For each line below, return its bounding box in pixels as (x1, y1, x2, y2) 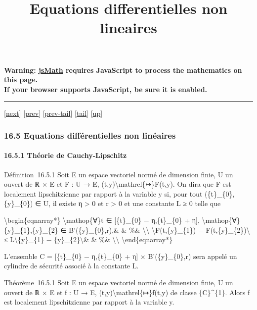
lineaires (100, 17, 157, 38)
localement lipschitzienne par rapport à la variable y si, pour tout (4, 188, 203, 199)
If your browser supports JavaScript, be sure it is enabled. (4, 84, 208, 94)
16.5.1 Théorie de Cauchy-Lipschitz (4, 150, 127, 160)
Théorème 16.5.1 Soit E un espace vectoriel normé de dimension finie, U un (4, 277, 233, 287)
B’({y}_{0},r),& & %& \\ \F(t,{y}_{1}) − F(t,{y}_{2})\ (69, 224, 250, 235)
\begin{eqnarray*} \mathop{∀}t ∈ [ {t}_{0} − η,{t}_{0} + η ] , (4, 214, 200, 225)
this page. (4, 74, 38, 85)
